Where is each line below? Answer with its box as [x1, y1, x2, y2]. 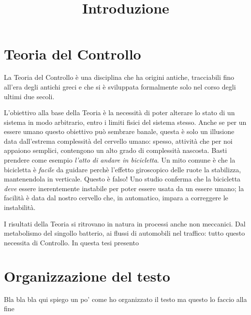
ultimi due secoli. [4, 91, 55, 101]
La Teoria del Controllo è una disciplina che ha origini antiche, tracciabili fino [4, 72, 235, 82]
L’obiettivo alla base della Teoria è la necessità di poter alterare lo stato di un [4, 107, 235, 118]
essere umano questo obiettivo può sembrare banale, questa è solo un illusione [4, 126, 235, 136]
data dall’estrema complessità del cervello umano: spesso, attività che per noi [4, 135, 233, 146]
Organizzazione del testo [4, 266, 170, 285]
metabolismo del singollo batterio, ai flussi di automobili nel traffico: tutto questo [4, 228, 245, 238]
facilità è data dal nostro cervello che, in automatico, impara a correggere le [4, 193, 228, 203]
